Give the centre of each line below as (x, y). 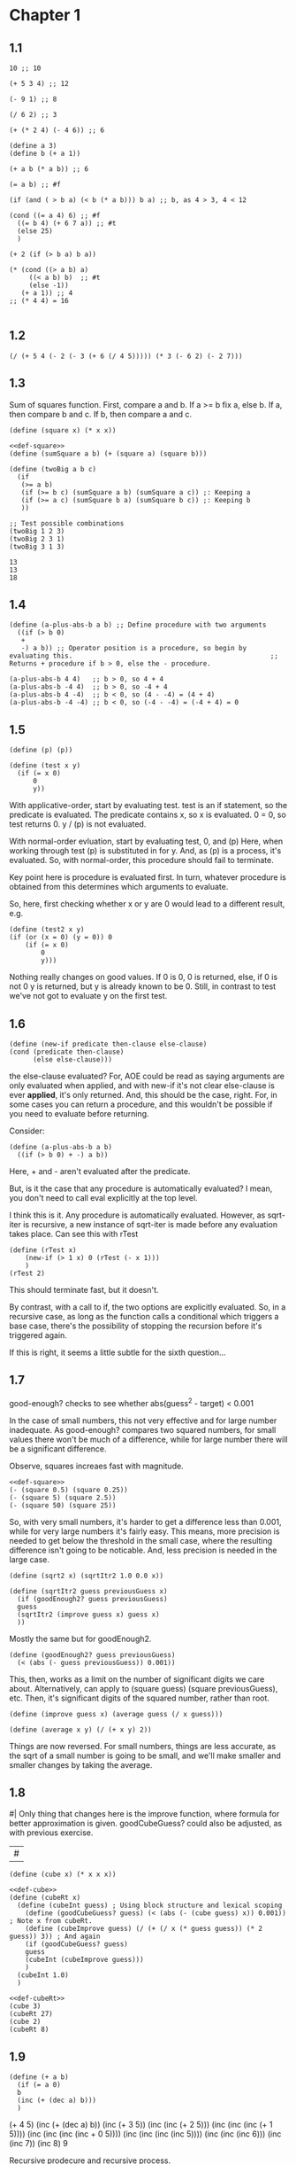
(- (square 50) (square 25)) (63, 1505)
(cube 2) (25, 2022)
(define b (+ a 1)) (45, 153)
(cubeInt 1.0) (43, 1975)
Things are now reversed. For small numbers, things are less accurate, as (143, 1746)
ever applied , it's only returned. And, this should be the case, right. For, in (144, 1095)
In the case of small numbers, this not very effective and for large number (143, 1421)
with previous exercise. (51, 1833)
